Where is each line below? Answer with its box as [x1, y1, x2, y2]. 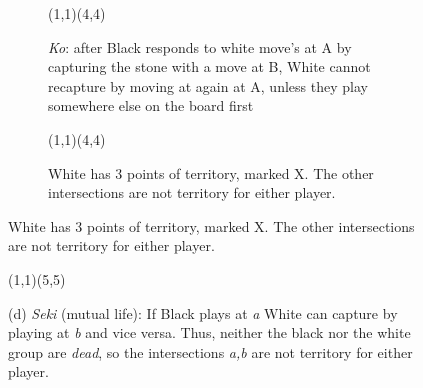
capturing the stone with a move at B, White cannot [48, 56, 371, 77]
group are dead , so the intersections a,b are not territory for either [8, 341, 413, 362]
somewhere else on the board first [48, 95, 254, 116]
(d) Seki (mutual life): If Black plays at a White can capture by [8, 302, 398, 323]
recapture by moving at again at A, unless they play [48, 75, 368, 96]
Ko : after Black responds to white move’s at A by [48, 36, 352, 57]
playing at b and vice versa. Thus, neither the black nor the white [8, 322, 411, 343]
